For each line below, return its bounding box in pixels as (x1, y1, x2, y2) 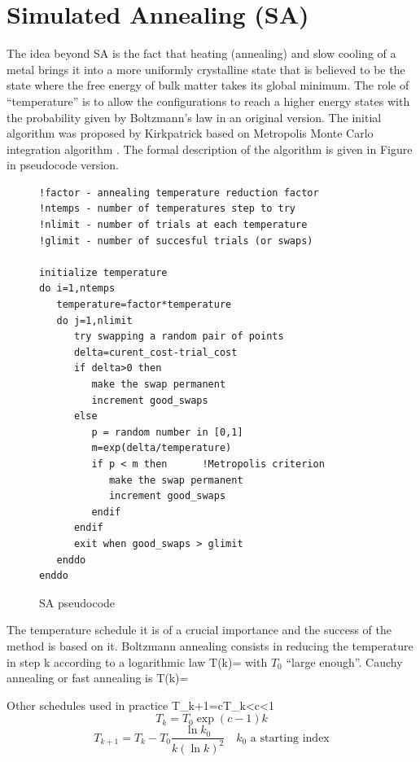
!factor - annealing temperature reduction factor (39, 186, 319, 199)
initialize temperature (39, 266, 168, 278)
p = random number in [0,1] (91, 426, 243, 438)
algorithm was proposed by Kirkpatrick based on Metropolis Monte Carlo (7, 125, 374, 142)
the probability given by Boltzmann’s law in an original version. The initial (7, 108, 382, 125)
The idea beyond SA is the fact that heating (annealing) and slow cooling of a (7, 45, 396, 62)
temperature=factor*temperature (56, 299, 232, 311)
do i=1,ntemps (39, 282, 116, 295)
